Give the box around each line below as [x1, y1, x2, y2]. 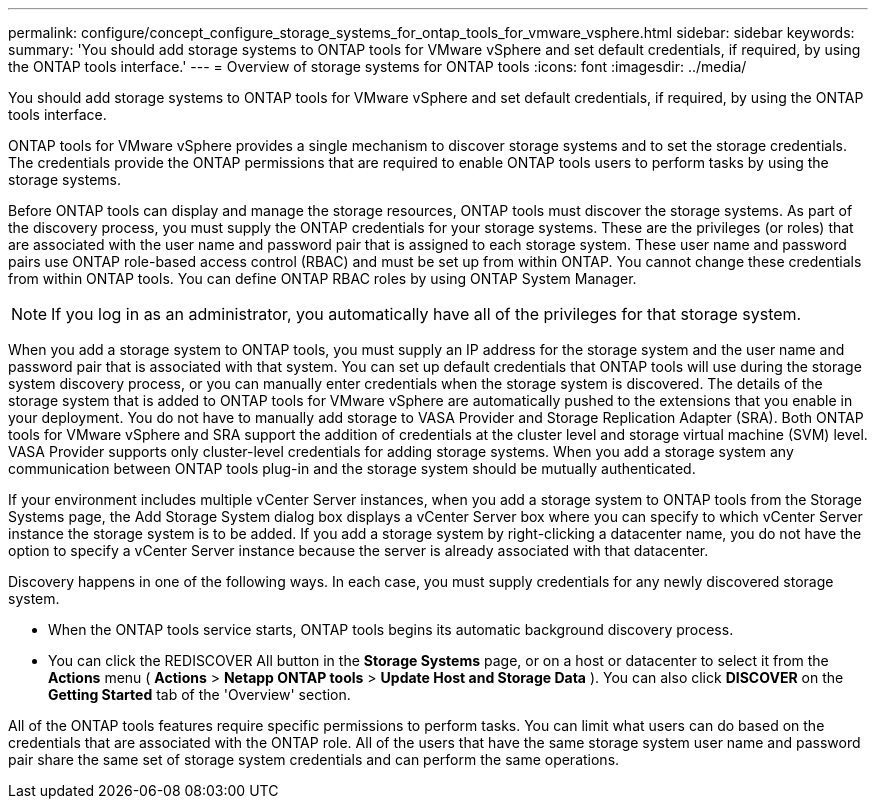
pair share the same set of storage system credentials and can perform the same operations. [8, 751, 620, 768]
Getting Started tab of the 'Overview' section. [48, 686, 351, 703]
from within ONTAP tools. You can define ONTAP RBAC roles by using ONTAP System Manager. [8, 270, 637, 287]
